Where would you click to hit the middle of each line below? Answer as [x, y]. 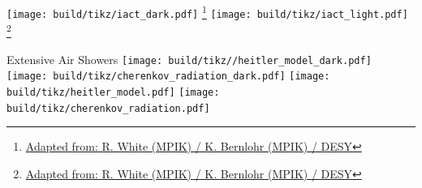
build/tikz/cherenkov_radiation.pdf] [108, 108]
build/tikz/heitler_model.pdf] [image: [113, 92]
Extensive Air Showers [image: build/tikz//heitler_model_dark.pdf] [189, 59]
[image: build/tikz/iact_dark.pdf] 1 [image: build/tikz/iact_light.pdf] [207, 11]
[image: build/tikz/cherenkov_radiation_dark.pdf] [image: [168, 77]
